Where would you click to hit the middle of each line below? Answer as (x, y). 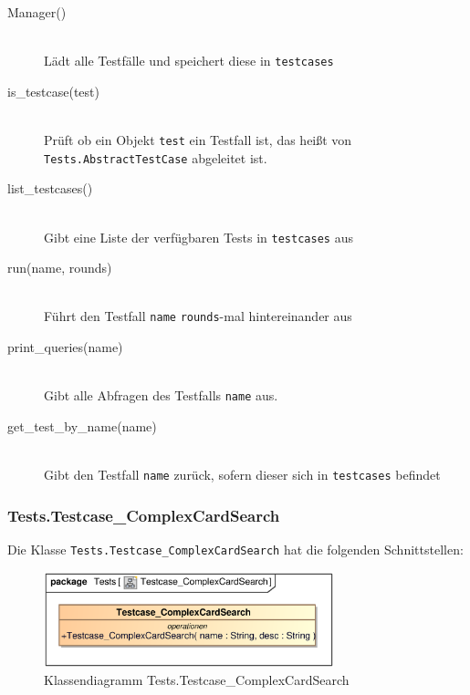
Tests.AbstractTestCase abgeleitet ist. (156, 157)
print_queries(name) (65, 347)
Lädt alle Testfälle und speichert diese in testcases (189, 61)
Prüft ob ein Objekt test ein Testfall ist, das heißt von (198, 140)
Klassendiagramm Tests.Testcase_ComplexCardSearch (197, 680)
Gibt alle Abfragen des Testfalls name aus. (161, 395)
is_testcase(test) (53, 91)
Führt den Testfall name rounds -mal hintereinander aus (198, 316)
